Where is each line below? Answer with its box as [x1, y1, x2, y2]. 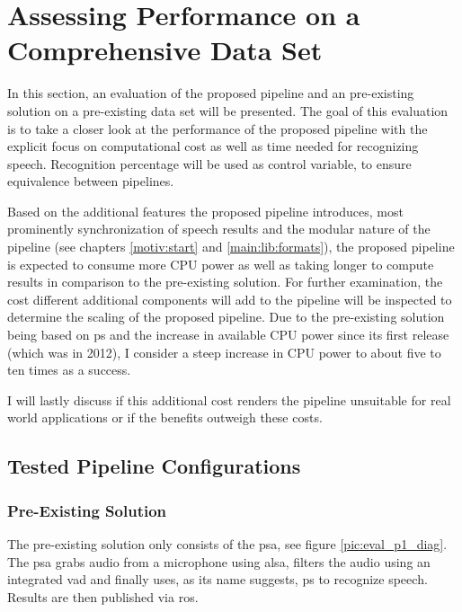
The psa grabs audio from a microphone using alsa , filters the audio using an [7, 552, 431, 571]
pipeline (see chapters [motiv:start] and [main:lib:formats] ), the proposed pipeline [7, 237, 455, 256]
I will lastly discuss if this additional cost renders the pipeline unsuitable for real [7, 390, 451, 409]
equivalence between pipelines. [7, 172, 174, 191]
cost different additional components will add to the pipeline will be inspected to [7, 289, 452, 308]
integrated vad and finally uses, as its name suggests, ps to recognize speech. [7, 570, 428, 589]
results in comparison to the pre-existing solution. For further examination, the [7, 272, 443, 291]
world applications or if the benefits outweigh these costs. [7, 408, 323, 427]
